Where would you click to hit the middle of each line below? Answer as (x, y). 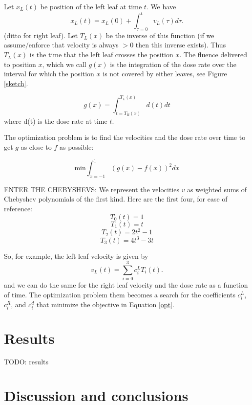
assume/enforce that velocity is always (61, 45)
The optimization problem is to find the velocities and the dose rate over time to (125, 137)
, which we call (64, 64)
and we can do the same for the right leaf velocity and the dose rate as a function (126, 285)
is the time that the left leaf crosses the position (101, 55)
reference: (18, 209)
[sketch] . (16, 83)
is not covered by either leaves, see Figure (165, 74)
